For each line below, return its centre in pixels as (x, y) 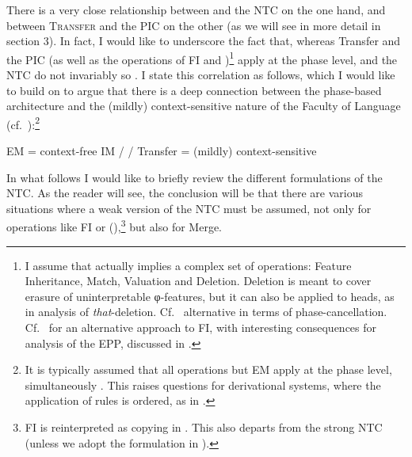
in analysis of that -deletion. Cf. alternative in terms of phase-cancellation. (206, 312)
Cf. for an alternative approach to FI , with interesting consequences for (201, 328)
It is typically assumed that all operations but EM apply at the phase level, (208, 369)
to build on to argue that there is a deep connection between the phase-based (194, 90)
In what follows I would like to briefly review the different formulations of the (195, 177)
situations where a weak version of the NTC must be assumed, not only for (189, 208)
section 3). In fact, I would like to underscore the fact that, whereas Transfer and (204, 41)
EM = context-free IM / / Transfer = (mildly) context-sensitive (162, 151)
